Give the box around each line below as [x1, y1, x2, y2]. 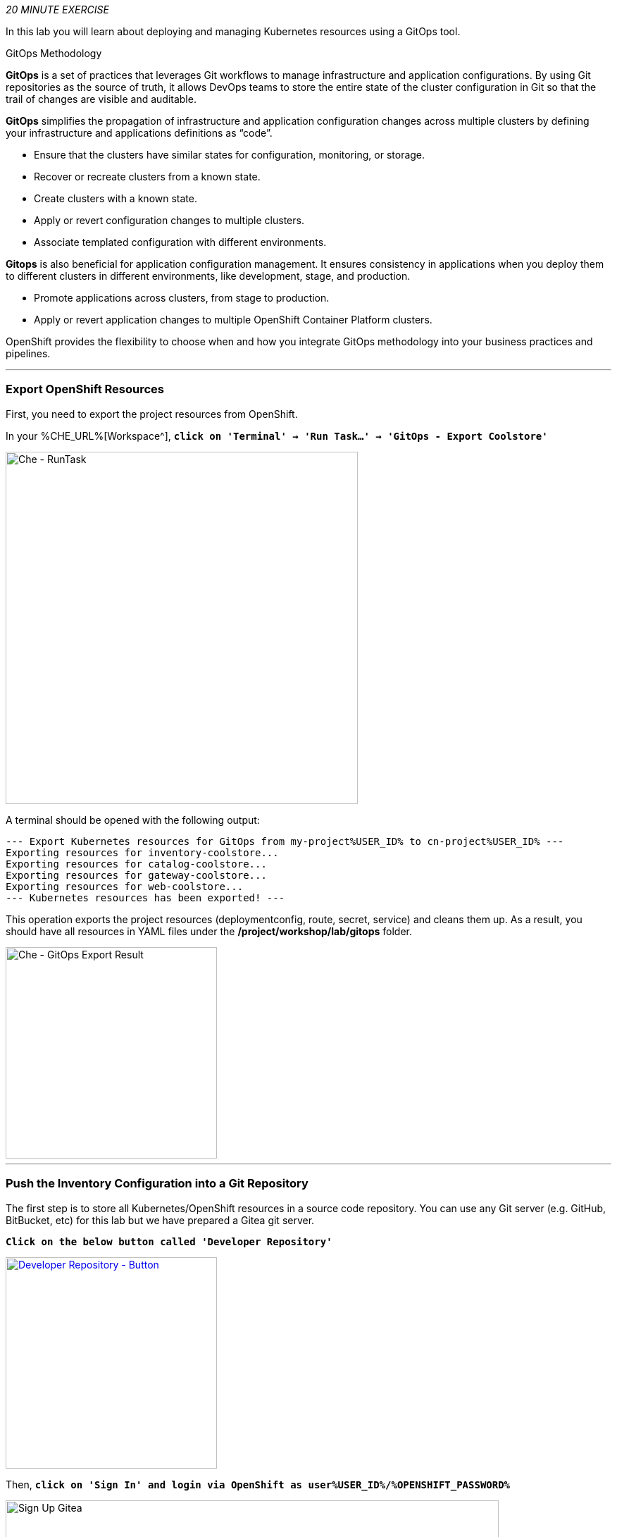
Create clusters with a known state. [34, 192, 197, 204]
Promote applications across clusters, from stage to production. [34, 292, 330, 304]
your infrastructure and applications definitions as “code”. [6, 127, 273, 139]
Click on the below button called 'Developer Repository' [6, 1235, 332, 1247]
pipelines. [6, 347, 51, 359]
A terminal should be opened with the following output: [6, 813, 260, 826]
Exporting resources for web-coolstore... [6, 880, 244, 892]
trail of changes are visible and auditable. [6, 93, 197, 105]
